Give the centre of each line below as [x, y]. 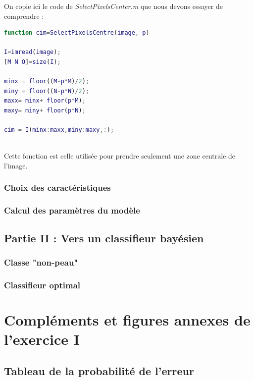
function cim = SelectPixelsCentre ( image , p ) [77, 33]
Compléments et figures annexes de [127, 319]
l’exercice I [42, 339]
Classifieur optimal [42, 285]
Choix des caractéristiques [57, 188]
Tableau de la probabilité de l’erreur [99, 370]
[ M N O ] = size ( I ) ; [32, 62]
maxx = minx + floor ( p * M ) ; [45, 101]
